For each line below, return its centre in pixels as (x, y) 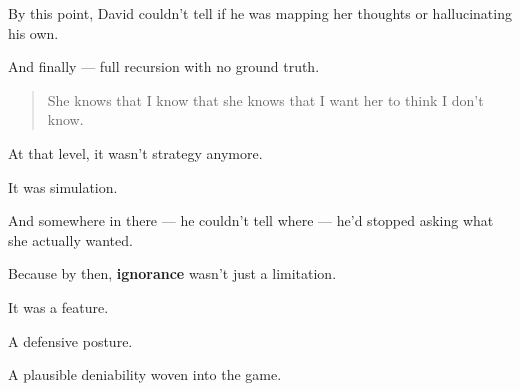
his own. (33, 32)
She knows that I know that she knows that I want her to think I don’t (265, 99)
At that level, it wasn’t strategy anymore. (135, 152)
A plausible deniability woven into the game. (145, 374)
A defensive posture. (70, 340)
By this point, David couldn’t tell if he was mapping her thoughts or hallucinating (260, 13)
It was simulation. (63, 186)
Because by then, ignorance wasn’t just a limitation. (172, 273)
